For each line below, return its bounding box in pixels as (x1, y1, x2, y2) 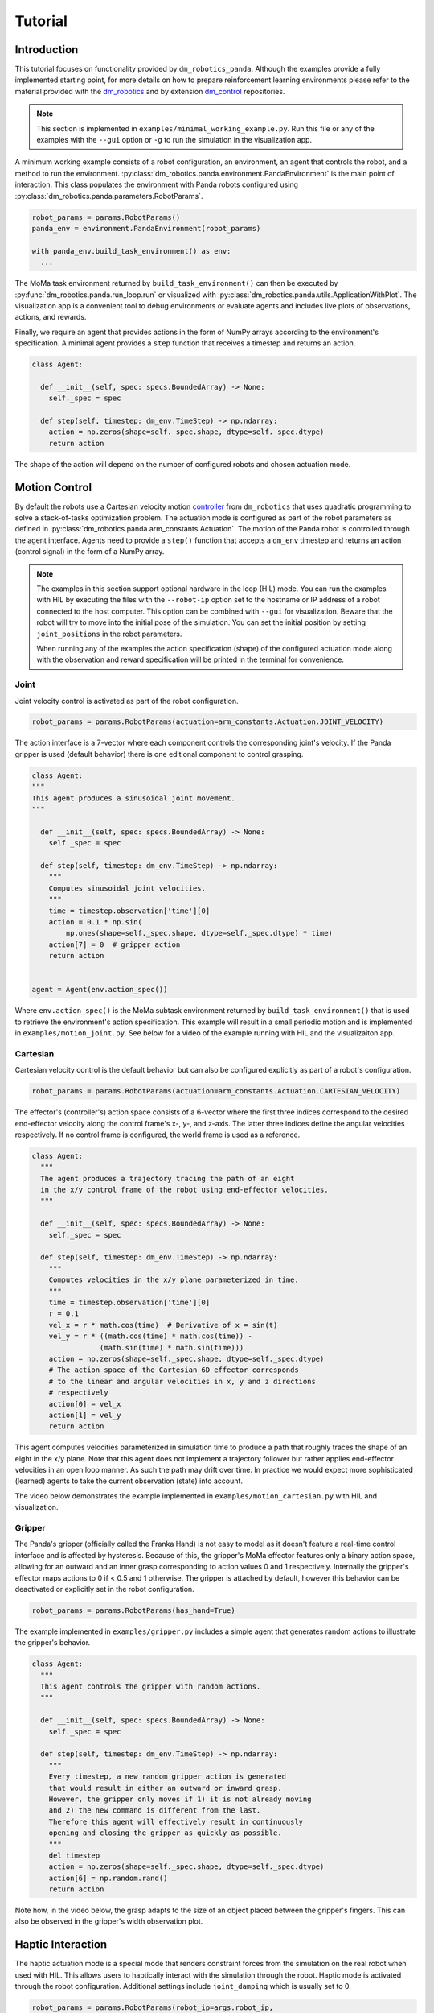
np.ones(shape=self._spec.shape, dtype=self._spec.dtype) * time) (65, 928, 334, 938)
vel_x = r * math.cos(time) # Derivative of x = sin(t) (48, 1321, 278, 1329)
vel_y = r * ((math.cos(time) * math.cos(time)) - (48, 1332, 252, 1341)
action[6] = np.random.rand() (48, 1873, 168, 1883)
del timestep (48, 1850, 100, 1860)
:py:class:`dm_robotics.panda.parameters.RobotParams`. (14, 191, 203, 200)
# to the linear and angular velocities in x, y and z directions (48, 1377, 317, 1386)
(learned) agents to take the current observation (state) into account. (14, 1476, 243, 1486)
